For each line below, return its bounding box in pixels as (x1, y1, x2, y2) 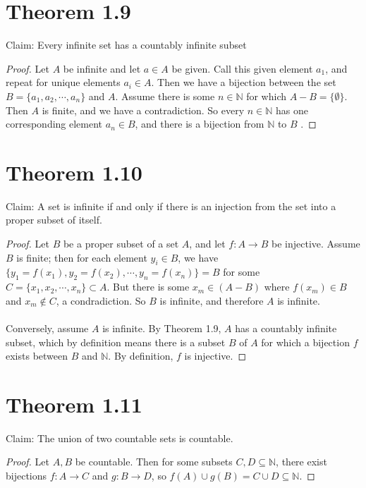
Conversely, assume (6, 320, 89, 335)
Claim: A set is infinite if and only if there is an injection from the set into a (6, 198, 336, 213)
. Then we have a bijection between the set (151, 75, 336, 90)
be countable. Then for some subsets (75, 454, 233, 469)
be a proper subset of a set (63, 236, 179, 250)
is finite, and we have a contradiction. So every (42, 102, 245, 117)
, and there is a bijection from (135, 116, 264, 131)
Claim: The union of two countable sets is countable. (6, 430, 233, 445)
